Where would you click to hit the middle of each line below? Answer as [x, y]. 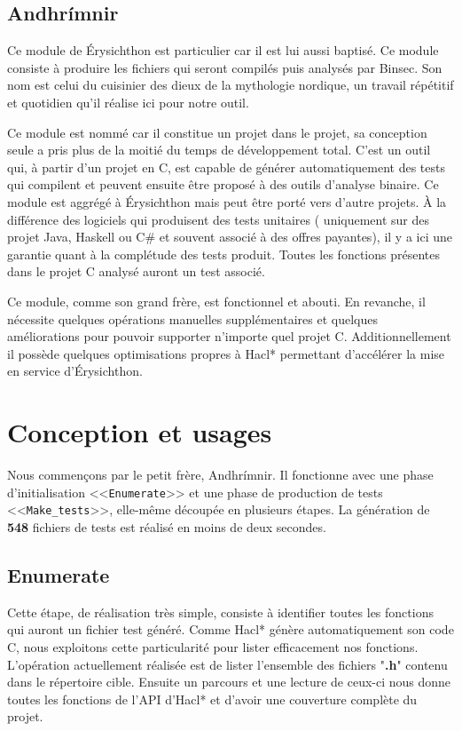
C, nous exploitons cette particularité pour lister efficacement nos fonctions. [213, 646]
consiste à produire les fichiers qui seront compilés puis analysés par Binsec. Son [225, 67]
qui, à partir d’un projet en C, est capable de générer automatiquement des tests [226, 167]
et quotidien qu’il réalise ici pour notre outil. [128, 102]
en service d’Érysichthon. [75, 371]
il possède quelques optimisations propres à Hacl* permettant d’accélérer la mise [226, 353]
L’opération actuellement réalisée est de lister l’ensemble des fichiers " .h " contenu [227, 664]
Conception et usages [140, 432]
